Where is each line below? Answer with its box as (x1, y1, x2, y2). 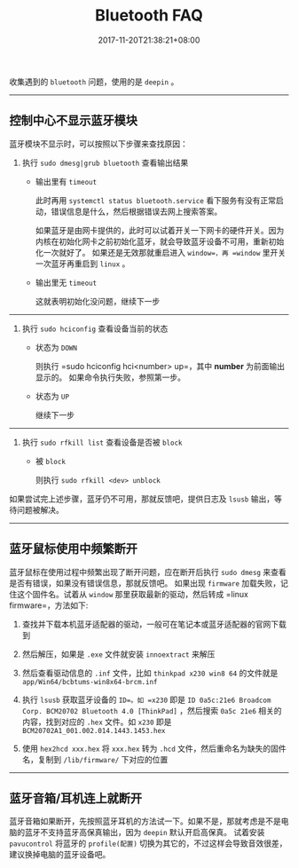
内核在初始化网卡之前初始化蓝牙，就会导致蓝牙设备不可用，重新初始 (35, 236, 285, 247)
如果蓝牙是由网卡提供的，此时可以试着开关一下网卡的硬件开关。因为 (35, 225, 285, 235)
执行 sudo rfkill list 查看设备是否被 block (21, 437, 183, 447)
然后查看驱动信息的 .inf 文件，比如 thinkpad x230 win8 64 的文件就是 (21, 667, 278, 678)
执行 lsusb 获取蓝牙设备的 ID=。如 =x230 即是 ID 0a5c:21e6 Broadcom (21, 694, 271, 705)
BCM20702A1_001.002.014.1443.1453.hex (21, 726, 166, 735)
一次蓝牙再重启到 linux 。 (35, 258, 130, 269)
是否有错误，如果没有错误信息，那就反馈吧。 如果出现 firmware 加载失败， (9, 578, 281, 588)
